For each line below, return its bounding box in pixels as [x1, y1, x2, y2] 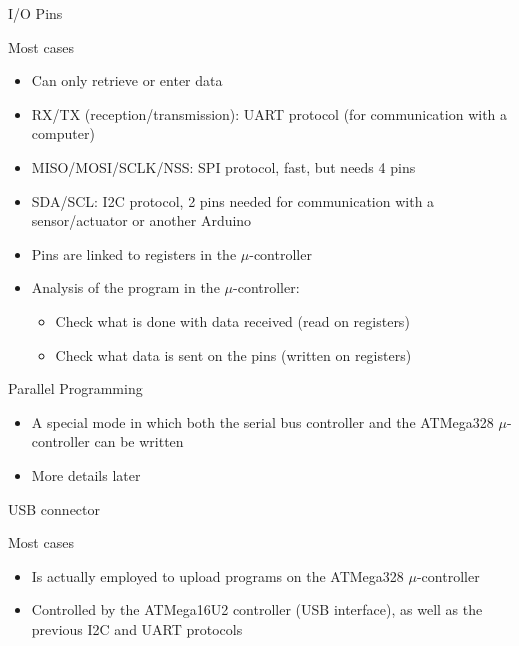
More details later [31, 464, 141, 485]
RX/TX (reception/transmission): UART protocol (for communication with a [31, 103, 508, 124]
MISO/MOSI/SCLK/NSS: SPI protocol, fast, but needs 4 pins [31, 156, 416, 177]
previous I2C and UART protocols [31, 618, 243, 639]
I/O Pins [8, 3, 63, 23]
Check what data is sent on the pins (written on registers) [55, 344, 412, 365]
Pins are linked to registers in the [31, 243, 237, 264]
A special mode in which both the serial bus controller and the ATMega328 [31, 411, 494, 432]
